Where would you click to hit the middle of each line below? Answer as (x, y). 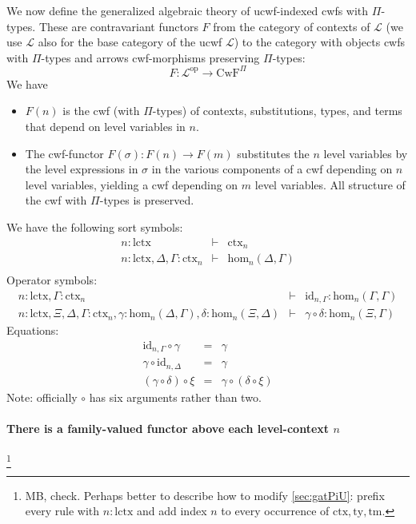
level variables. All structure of (330, 184)
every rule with (62, 511)
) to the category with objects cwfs (320, 42)
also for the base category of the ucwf (130, 42)
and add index (172, 511)
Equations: (33, 330)
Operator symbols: (52, 280)
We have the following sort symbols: (95, 227)
